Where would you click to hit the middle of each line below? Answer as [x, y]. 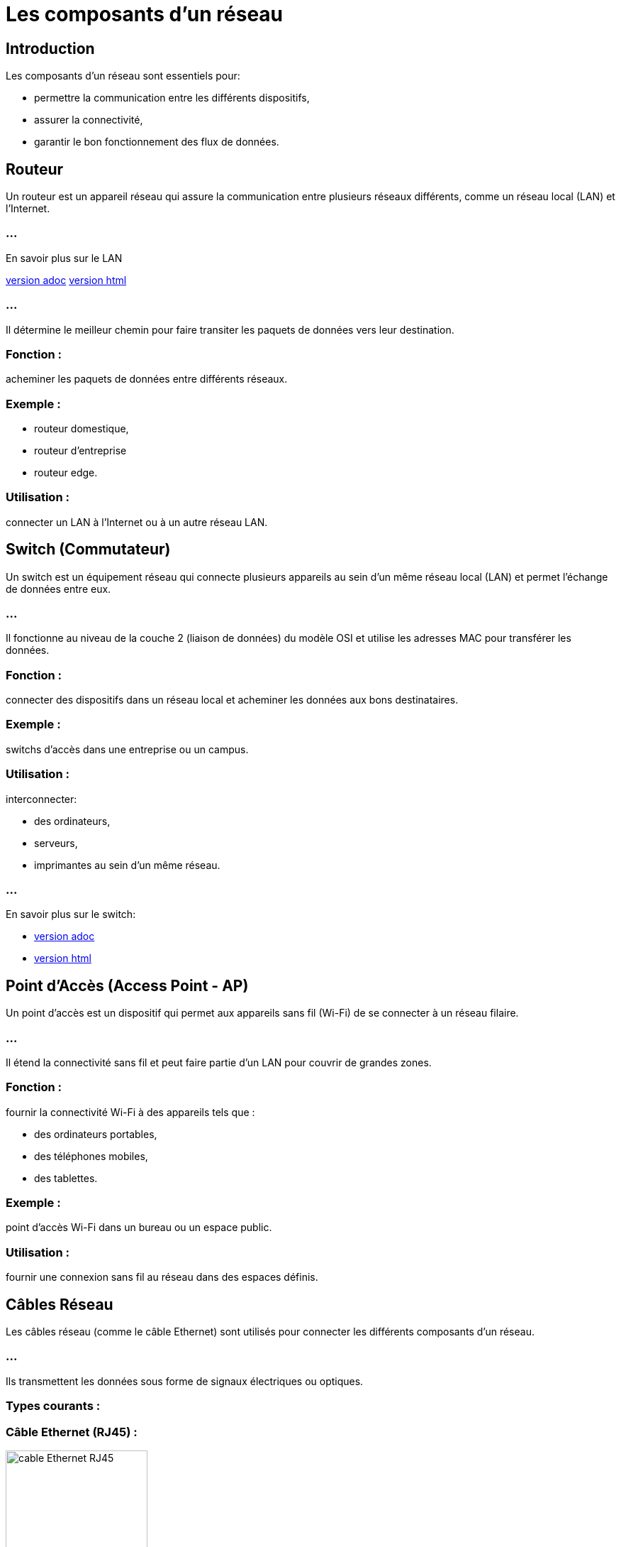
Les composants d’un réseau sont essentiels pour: [123, 76]
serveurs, [56, 843]
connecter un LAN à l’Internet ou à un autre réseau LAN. [137, 522]
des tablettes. [66, 1178]
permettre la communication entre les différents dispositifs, [172, 98]
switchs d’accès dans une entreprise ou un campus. [127, 749]
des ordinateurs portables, [96, 1134]
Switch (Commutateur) [88, 550]
